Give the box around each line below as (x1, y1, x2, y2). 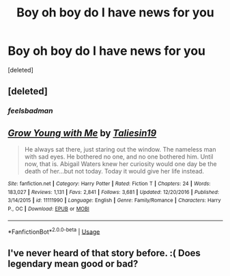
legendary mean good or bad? (8, 258, 139, 269)
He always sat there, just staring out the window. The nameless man (24, 146, 216, 154)
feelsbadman (8, 106, 53, 115)
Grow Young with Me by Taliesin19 (8, 127, 157, 139)
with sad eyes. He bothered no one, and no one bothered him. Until (24, 152, 214, 161)
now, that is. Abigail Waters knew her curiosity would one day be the (24, 160, 217, 168)
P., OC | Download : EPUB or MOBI (8, 206, 89, 212)
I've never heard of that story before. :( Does (8, 247, 201, 259)
